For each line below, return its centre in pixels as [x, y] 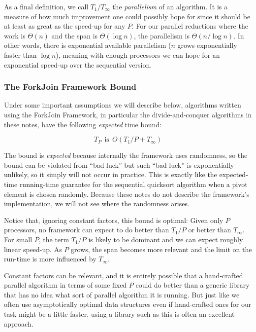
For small [18, 239]
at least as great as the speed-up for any [65, 26]
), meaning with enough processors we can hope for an [138, 55]
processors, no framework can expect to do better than [87, 230]
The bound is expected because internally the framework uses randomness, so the [126, 155]
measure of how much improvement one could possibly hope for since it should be [127, 16]
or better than [210, 230]
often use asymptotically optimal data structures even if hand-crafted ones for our [128, 304]
